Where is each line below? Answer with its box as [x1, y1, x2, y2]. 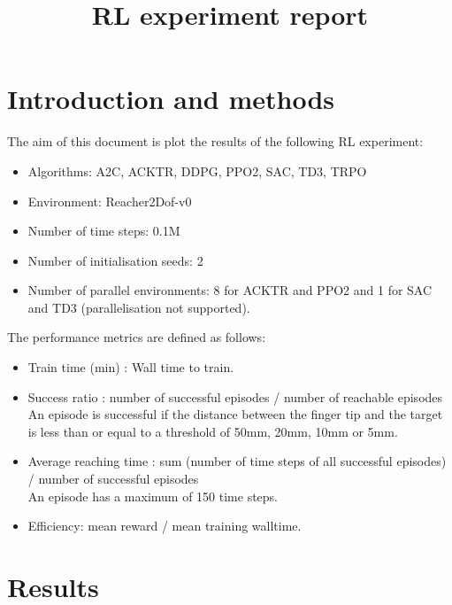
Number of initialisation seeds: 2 [27, 251, 203, 269]
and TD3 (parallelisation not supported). [27, 298, 250, 316]
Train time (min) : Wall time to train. [27, 358, 234, 376]
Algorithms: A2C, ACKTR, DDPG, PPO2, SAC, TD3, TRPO [27, 161, 367, 180]
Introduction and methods [7, 81, 334, 117]
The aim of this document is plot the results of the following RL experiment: [7, 132, 424, 151]
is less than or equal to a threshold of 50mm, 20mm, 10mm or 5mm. [27, 422, 398, 440]
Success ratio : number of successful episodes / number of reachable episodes [27, 387, 443, 406]
